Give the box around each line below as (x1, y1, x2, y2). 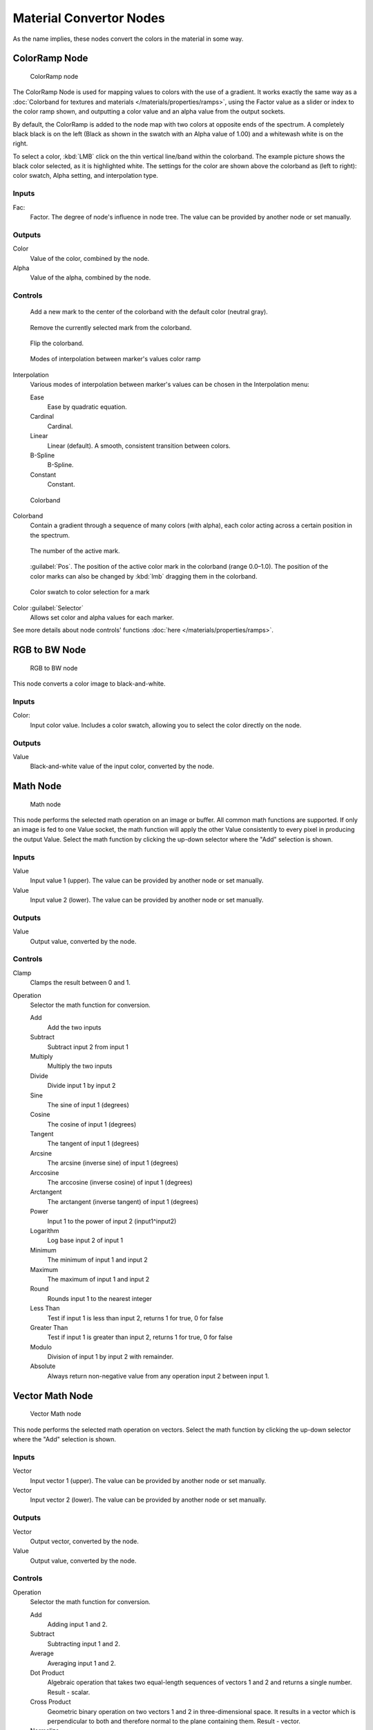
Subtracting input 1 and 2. (47, 1639, 121, 1648)
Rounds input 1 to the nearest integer (47, 1294, 152, 1302)
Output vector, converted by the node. (30, 1537, 140, 1545)
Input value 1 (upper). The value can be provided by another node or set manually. (30, 876, 264, 885)
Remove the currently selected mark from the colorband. (30, 323, 192, 331)
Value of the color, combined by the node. (30, 254, 150, 262)
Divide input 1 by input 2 (47, 1082, 116, 1090)
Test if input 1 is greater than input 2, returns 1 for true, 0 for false (47, 1333, 233, 1342)
